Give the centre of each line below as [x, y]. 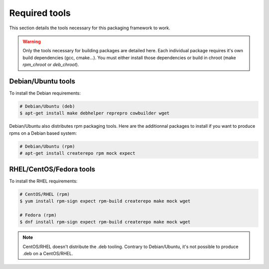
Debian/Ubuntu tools [42, 81]
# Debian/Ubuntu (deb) [47, 106]
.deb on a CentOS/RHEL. [48, 253]
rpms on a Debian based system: [43, 133]
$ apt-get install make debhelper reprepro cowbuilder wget [95, 113]
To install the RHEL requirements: [43, 181]
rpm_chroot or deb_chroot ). [51, 65]
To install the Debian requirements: [45, 93]
